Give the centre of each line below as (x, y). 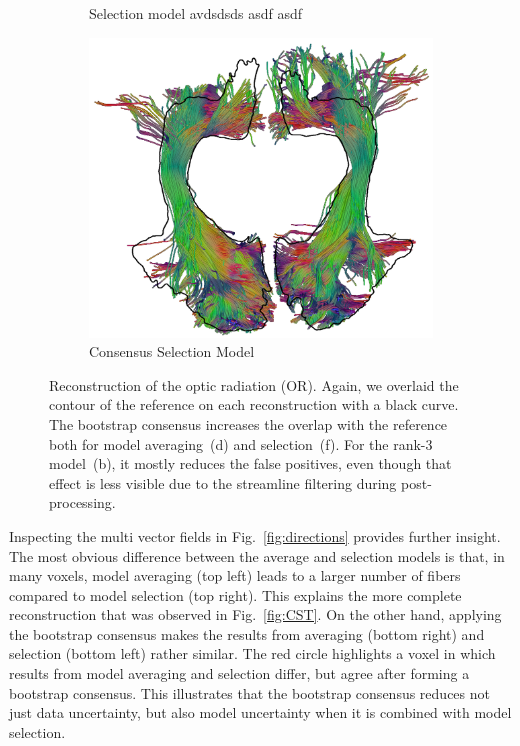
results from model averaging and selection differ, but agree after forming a (239, 673)
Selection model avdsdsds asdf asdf (196, 13)
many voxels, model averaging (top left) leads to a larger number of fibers (235, 575)
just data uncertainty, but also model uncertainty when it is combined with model (260, 712)
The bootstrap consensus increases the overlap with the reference (248, 423)
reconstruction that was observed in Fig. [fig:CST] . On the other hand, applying (255, 614)
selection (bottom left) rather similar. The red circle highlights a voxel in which (252, 653)
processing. (82, 502)
